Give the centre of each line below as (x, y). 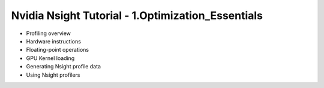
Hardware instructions (53, 41)
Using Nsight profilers (53, 75)
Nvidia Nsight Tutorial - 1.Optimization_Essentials (137, 15)
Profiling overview (49, 33)
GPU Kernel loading (50, 58)
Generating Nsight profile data (64, 67)
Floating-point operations (58, 50)
